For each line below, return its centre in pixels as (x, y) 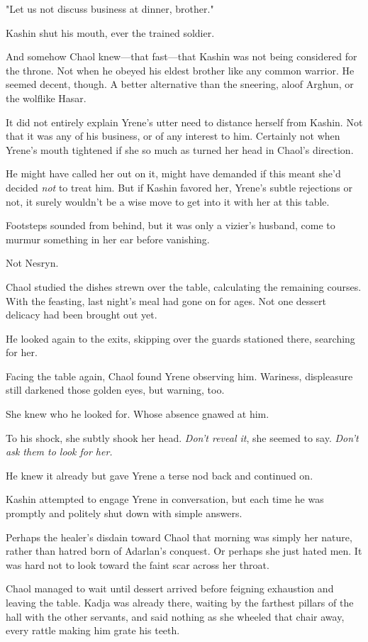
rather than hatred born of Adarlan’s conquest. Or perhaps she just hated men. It (184, 551)
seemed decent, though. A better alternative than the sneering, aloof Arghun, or (180, 84)
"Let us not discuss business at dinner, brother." (110, 9)
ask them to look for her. (59, 452)
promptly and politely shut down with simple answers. (124, 513)
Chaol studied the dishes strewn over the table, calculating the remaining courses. (184, 286)
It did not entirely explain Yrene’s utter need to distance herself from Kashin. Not (184, 122)
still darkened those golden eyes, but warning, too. (115, 390)
